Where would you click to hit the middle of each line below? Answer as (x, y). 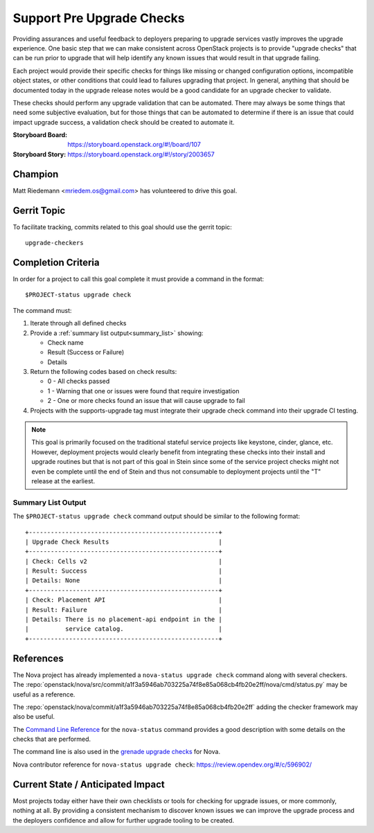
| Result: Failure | (124, 610)
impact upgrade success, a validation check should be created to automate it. (124, 122)
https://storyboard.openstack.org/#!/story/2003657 (141, 154)
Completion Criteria (56, 262)
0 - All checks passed (79, 382)
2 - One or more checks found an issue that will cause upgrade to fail (146, 401)
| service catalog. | (124, 629)
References (38, 658)
